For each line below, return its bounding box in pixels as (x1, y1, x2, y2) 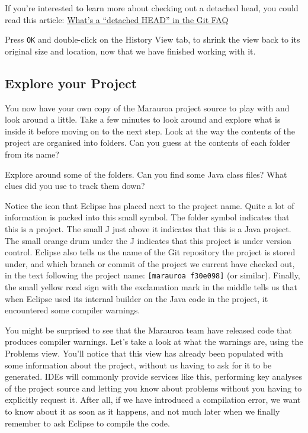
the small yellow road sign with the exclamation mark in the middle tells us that (5, 281, 297, 293)
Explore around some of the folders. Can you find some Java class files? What (5, 168, 287, 180)
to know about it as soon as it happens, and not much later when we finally (5, 405, 280, 417)
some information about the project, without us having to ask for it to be (5, 358, 272, 371)
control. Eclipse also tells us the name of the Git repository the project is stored (5, 246, 296, 258)
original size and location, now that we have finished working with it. (5, 44, 256, 57)
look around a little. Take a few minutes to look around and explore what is (5, 113, 281, 126)
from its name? (5, 148, 59, 161)
